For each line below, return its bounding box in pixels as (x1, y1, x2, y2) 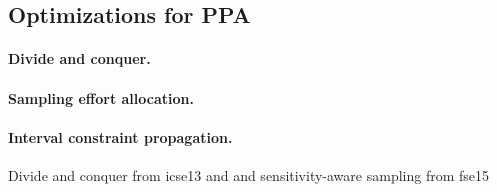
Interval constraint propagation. (8, 126, 233, 147)
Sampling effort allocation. (8, 87, 194, 108)
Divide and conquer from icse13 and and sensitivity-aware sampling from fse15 (8, 164, 490, 185)
